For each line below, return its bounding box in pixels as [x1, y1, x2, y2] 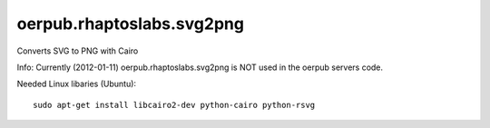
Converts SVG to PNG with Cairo [16, 45, 139, 56]
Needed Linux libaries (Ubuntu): [16, 78, 136, 90]
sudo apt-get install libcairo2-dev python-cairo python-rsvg [33, 100, 316, 110]
